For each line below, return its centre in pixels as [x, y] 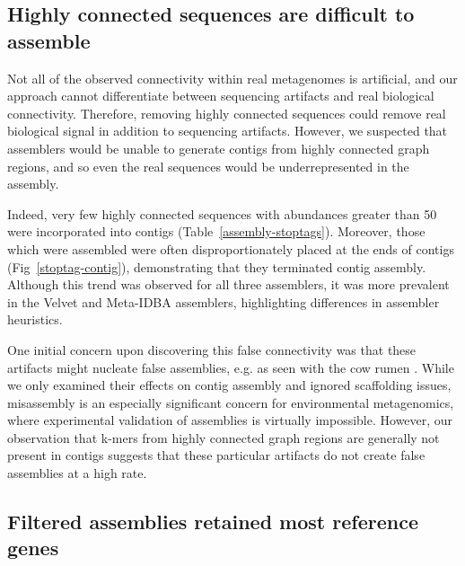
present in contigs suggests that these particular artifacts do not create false [216, 455]
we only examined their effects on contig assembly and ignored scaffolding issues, [229, 385]
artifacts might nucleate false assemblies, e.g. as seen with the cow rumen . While [231, 367]
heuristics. [35, 319]
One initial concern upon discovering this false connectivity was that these [212, 349]
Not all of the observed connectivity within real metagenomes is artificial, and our [232, 78]
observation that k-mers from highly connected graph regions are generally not [224, 437]
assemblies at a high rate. [77, 473]
